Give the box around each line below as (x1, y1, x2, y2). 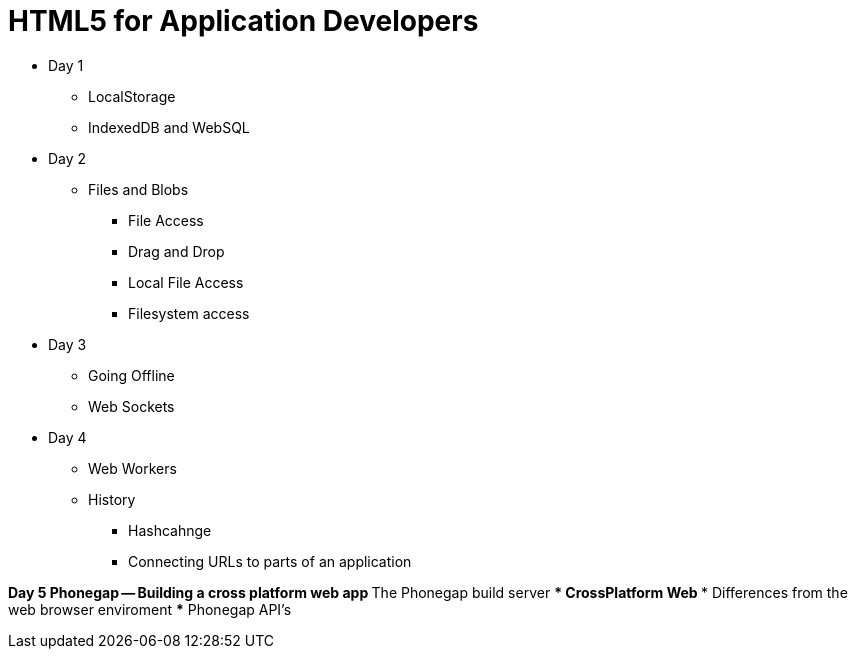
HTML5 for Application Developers (8, 4, 479, 38)
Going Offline (88, 366, 175, 384)
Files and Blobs (88, 180, 189, 198)
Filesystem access (128, 304, 250, 322)
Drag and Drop (128, 242, 225, 260)
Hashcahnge (128, 521, 212, 539)
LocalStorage (88, 87, 176, 105)
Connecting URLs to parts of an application (128, 552, 412, 570)
